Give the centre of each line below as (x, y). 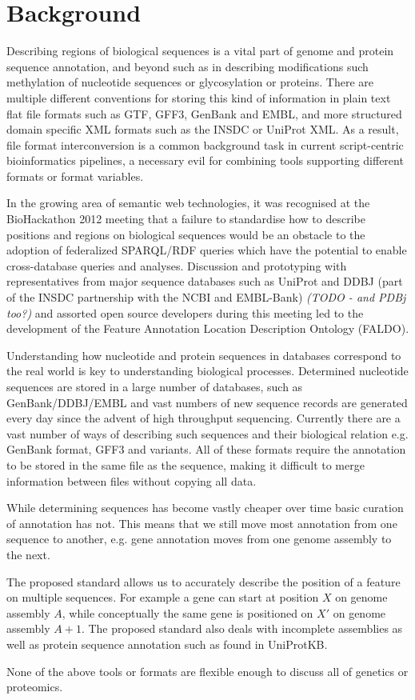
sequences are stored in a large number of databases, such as (155, 386)
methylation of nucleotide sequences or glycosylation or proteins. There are (190, 82)
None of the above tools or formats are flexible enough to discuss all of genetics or (207, 671)
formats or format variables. (75, 176)
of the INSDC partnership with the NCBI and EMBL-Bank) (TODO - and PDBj (206, 297)
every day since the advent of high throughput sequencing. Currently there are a (204, 418)
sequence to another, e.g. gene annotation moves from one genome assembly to (199, 539)
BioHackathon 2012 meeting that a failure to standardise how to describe (186, 219)
